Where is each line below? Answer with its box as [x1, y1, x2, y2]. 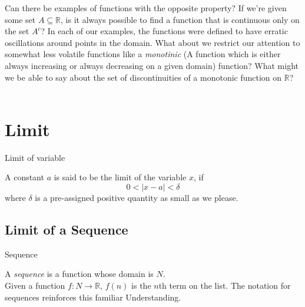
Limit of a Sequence [5, 220, 128, 239]
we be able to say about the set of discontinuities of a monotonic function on [5, 71, 282, 83]
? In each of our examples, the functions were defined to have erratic [41, 25, 288, 37]
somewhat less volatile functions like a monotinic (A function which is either [5, 48, 281, 60]
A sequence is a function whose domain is [5, 268, 154, 280]
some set [5, 13, 36, 25]
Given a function [5, 279, 65, 292]
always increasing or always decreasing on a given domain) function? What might [5, 59, 299, 71]
